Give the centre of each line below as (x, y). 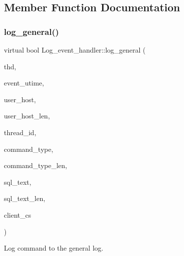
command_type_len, (36, 165)
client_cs (18, 214)
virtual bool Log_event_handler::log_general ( (75, 50)
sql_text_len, (25, 198)
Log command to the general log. (54, 248)
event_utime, (24, 83)
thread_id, (20, 132)
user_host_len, (27, 116)
